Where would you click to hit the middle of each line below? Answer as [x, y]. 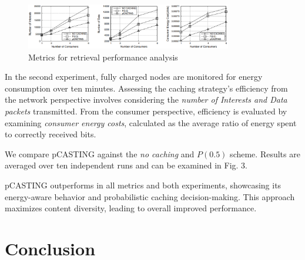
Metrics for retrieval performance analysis [103, 57]
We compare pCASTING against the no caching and [100, 153]
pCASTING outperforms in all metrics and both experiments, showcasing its [143, 185]
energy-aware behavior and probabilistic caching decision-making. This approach [150, 196]
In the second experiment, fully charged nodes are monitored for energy [134, 77]
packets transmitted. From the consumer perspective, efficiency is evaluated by [146, 111]
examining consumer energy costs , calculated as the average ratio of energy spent [151, 122]
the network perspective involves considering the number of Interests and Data [146, 99]
